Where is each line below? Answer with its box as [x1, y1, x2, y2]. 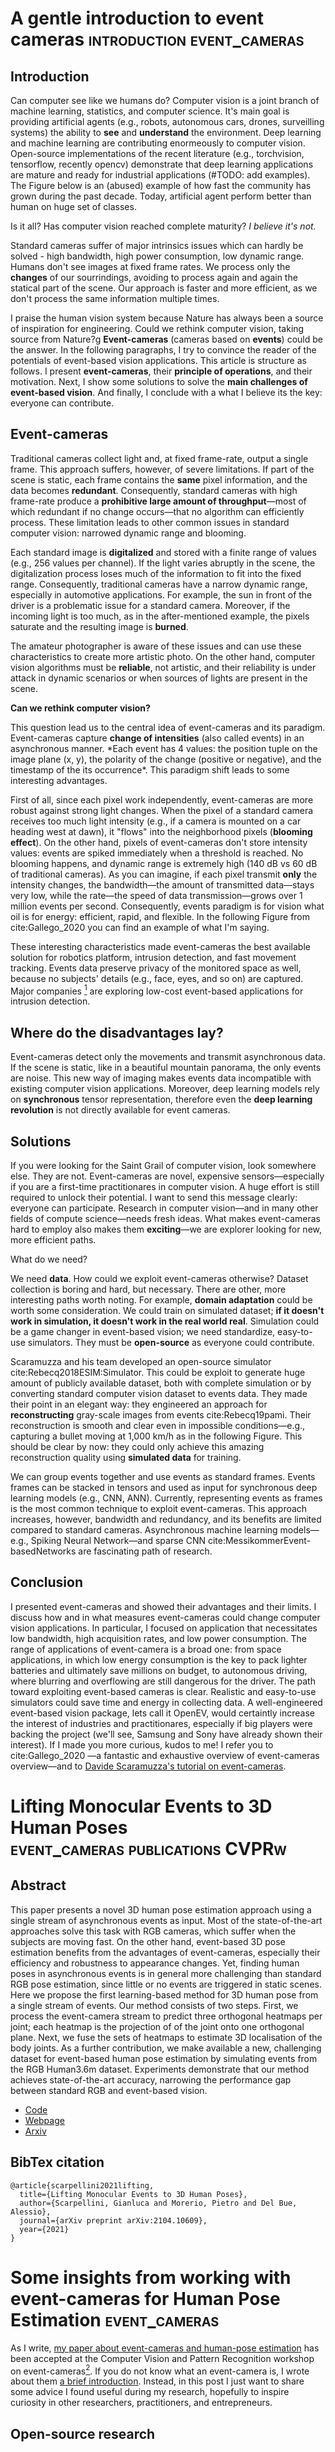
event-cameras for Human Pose [10, 2287, 281, 2310]
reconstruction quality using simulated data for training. [10, 1452, 242, 1464]
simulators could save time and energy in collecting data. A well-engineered [10, 1696, 323, 1708]
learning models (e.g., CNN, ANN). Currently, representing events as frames [10, 1492, 323, 1504]
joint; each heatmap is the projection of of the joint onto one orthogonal [10, 2020, 305, 2032]
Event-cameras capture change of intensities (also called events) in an [10, 732, 305, 744]
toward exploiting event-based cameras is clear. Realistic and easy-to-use [10, 1685, 317, 1697]
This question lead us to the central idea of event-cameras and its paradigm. [10, 721, 326, 733]
